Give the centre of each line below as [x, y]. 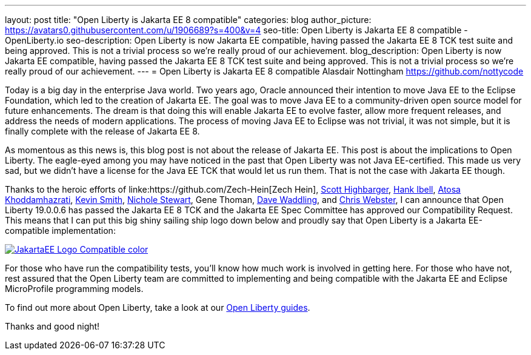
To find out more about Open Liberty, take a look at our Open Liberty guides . [158, 307]
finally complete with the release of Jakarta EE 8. [102, 131]
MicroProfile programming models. [74, 289]
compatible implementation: [60, 231]
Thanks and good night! [52, 326]
